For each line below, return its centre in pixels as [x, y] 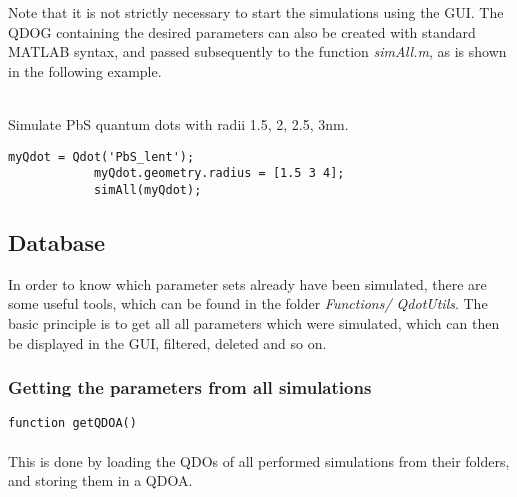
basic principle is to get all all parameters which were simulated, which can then [254, 322]
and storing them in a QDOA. [100, 480]
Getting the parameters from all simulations [190, 387]
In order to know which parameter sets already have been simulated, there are [247, 283]
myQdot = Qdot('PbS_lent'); [101, 156]
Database [57, 241]
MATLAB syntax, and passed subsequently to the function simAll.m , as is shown [257, 51]
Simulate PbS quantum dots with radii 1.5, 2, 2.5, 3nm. [178, 123]
